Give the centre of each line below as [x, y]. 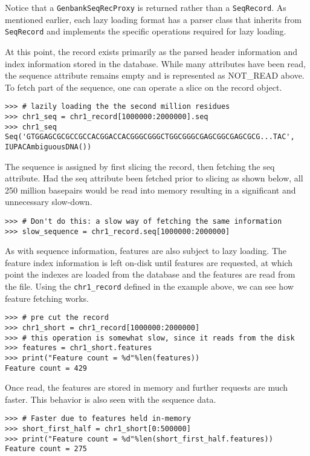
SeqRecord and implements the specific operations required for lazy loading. [146, 31]
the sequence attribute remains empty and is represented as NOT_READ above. [155, 75]
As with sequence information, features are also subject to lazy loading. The [146, 251]
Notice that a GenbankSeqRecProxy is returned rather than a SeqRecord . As [146, 7]
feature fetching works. [47, 298]
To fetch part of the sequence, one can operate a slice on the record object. [144, 87]
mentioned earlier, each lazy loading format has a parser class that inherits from [153, 19]
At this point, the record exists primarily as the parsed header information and [151, 51]
